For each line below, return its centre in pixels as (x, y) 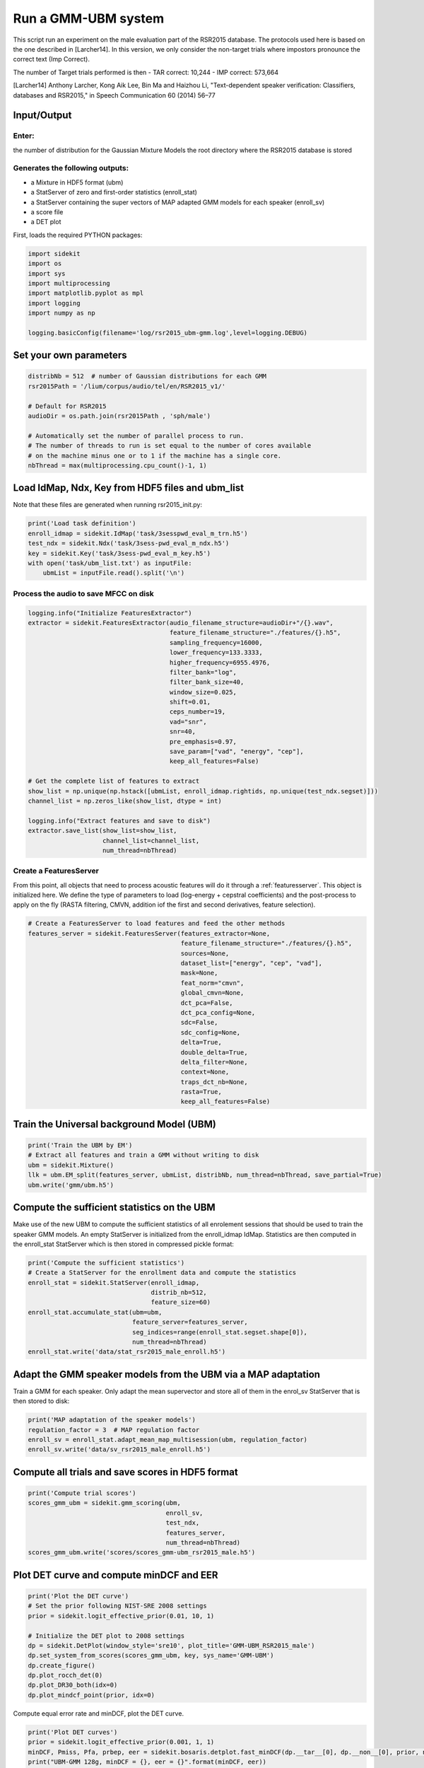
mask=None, (199, 973)
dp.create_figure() (61, 1665)
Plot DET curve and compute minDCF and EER (116, 1575)
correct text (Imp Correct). (51, 59)
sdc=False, (199, 1023)
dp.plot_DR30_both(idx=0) (73, 1685)
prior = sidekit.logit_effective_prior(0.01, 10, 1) (121, 1616)
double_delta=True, (214, 1052)
